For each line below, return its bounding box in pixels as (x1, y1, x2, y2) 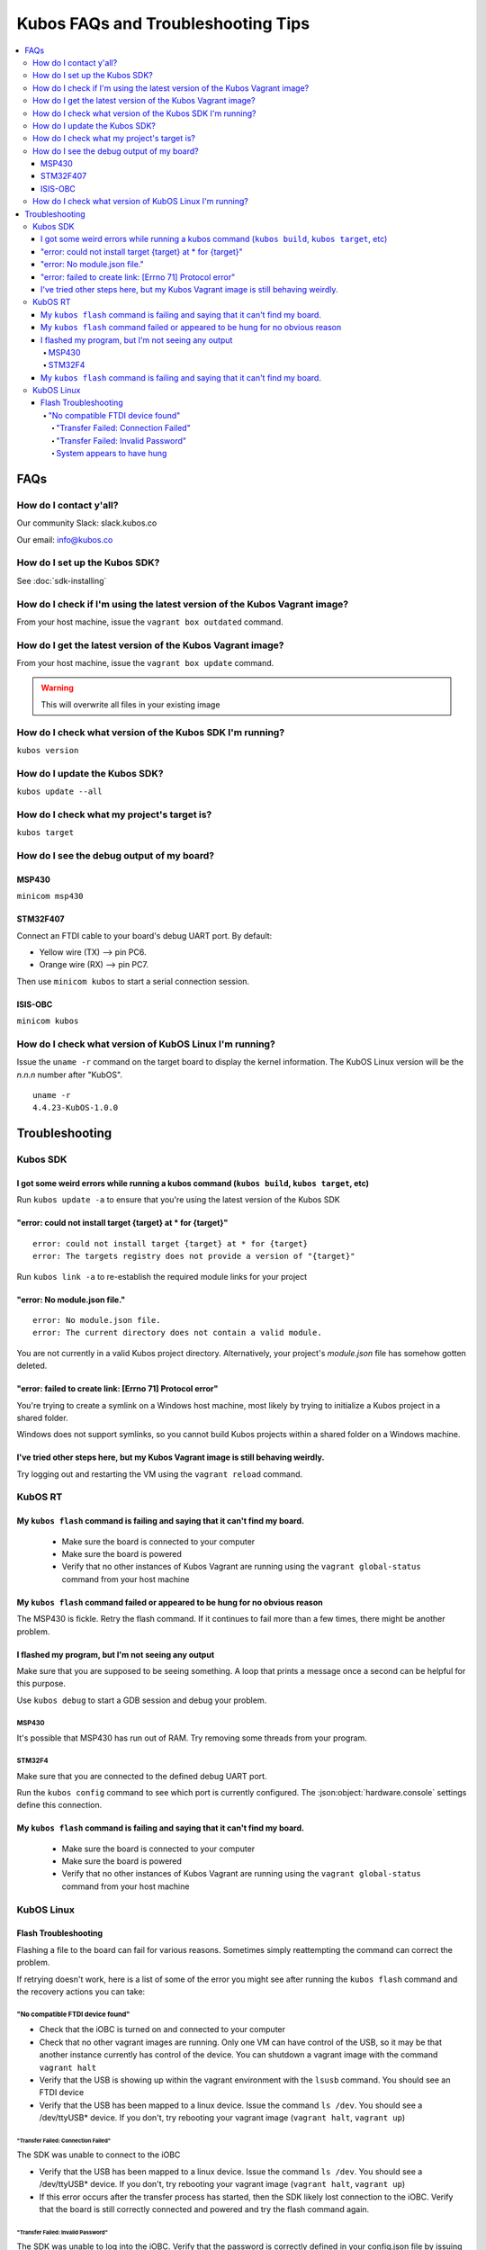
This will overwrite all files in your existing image (40, 698, 220, 710)
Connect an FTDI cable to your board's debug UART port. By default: (16, 930, 273, 940)
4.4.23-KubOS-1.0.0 (32, 1102, 119, 1113)
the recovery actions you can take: (16, 1986, 146, 1997)
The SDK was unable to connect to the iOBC (16, 2149, 181, 2160)
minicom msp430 (16, 891, 85, 902)
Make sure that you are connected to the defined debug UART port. (16, 1770, 267, 1781)
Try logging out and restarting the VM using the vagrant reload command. (16, 1468, 303, 1480)
